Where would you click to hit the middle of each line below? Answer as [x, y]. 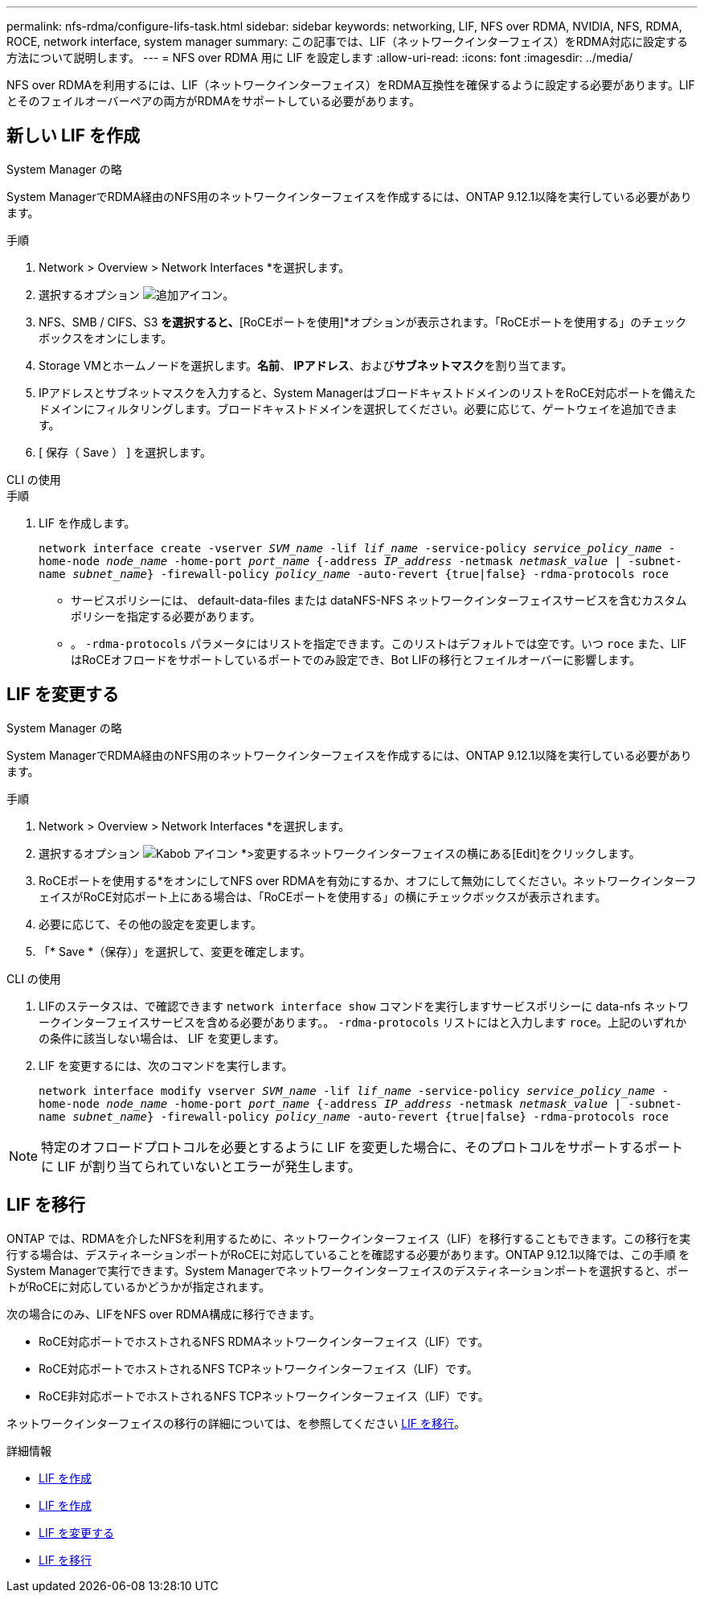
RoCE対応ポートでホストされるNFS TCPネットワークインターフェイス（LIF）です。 [258, 1368]
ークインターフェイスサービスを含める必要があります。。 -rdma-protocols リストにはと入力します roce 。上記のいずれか [363, 1022]
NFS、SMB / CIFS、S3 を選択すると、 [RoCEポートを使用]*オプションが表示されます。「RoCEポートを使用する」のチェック [363, 322]
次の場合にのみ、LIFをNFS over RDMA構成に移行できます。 [164, 1314]
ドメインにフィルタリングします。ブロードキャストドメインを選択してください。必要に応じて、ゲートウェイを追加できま [358, 408]
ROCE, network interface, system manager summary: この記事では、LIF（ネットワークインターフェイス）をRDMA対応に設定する [348, 41]
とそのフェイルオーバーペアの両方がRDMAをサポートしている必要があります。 [214, 101]
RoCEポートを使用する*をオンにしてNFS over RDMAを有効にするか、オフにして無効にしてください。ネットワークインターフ [368, 880]
